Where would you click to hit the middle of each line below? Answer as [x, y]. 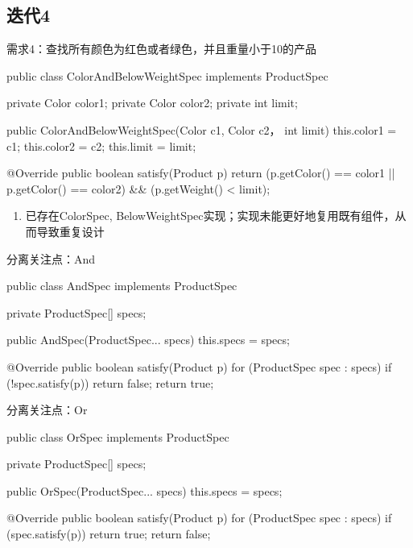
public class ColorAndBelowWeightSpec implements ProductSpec [167, 75]
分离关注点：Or [47, 410]
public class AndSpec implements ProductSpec [122, 286]
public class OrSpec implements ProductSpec [118, 436]
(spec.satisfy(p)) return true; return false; [109, 534]
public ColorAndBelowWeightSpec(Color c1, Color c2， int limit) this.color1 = [202, 129]
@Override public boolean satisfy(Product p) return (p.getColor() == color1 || [201, 173]
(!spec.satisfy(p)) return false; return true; [110, 382]
